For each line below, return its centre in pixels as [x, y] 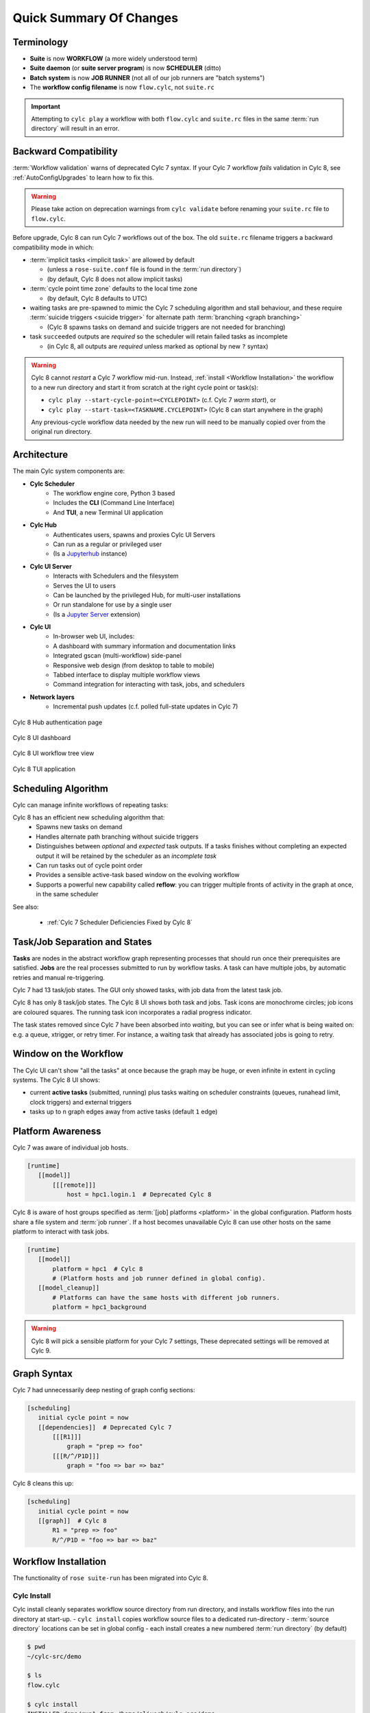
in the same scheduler [67, 894]
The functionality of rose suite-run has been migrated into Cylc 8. [110, 1578]
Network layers [52, 697]
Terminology [40, 42]
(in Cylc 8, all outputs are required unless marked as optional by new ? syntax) [158, 346]
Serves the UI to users [85, 585]
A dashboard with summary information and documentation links [145, 646]
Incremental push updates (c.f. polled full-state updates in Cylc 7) [146, 706]
